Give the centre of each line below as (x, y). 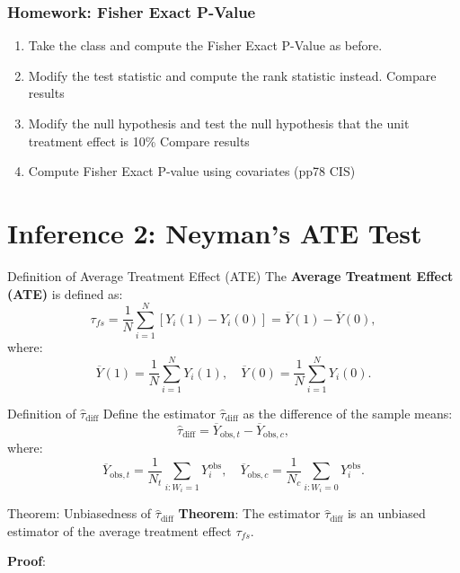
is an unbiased (386, 513)
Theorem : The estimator (249, 513)
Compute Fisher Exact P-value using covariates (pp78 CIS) (192, 171)
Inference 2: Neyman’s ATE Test (215, 232)
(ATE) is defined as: (65, 293)
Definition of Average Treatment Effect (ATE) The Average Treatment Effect (230, 275)
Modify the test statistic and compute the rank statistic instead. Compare (232, 75)
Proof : (27, 561)
